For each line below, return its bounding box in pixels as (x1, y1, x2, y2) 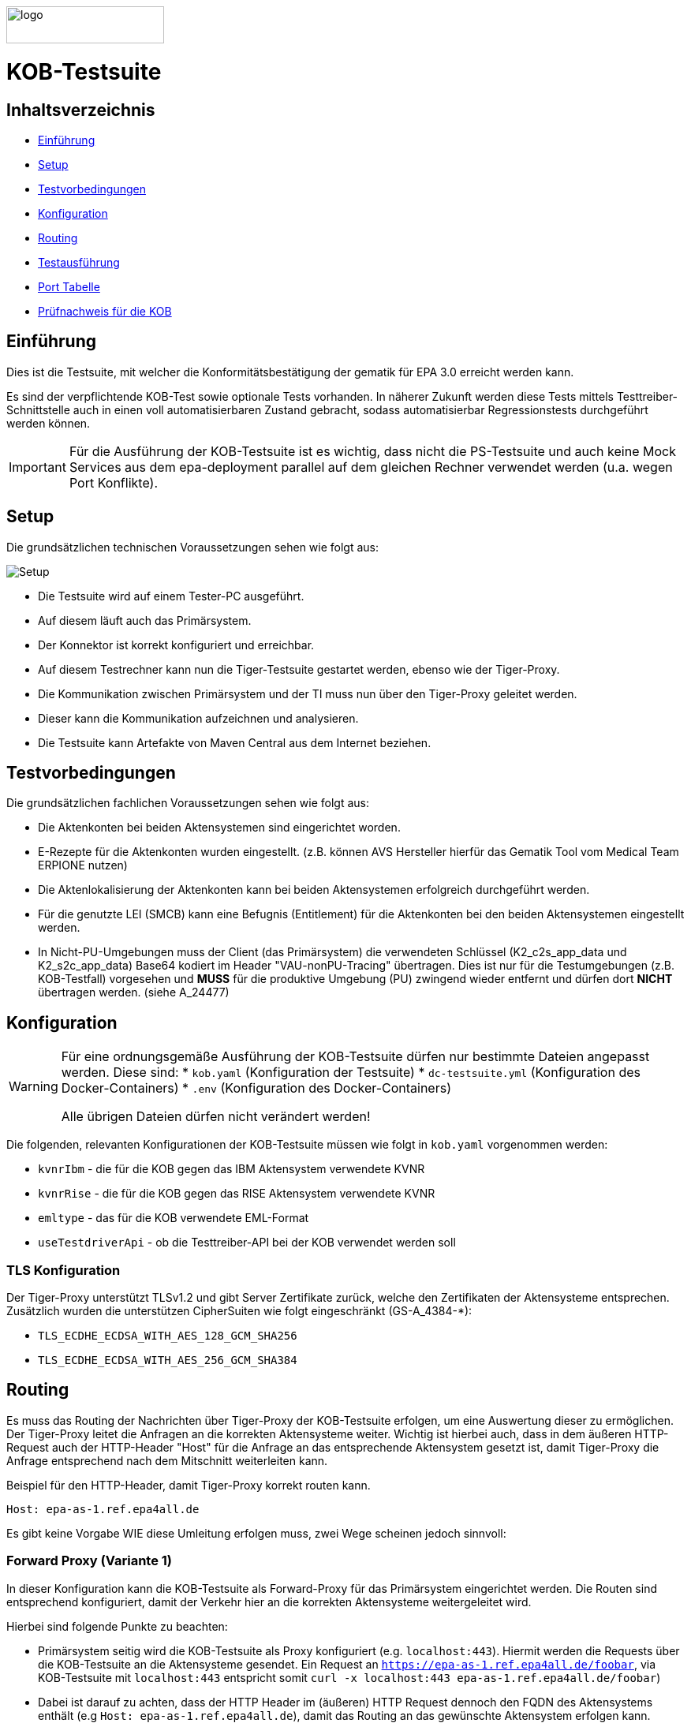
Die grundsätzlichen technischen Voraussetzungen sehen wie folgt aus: (6, 540, 379, 554)
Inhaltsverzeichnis (6, 99, 155, 120)
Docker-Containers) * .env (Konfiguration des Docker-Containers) (61, 1080, 451, 1097)
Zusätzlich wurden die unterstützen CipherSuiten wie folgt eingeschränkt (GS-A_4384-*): (6, 1304, 472, 1318)
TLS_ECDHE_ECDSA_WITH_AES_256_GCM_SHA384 (38, 1354, 297, 1367)
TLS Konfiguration (6, 1261, 121, 1278)
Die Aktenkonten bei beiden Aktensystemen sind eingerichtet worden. (38, 820, 401, 835)
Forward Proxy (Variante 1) (6, 1553, 172, 1569)
